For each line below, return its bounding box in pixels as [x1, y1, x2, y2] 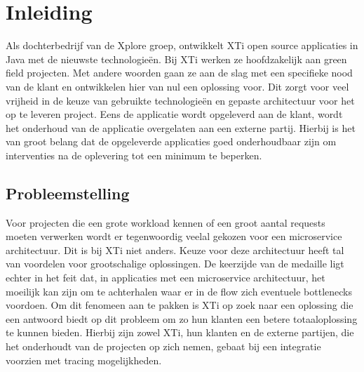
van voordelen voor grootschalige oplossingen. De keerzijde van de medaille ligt [6, 256, 344, 271]
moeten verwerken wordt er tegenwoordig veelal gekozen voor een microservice [6, 229, 342, 244]
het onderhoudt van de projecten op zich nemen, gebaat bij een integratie [6, 339, 321, 354]
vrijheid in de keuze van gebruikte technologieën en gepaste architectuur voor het [6, 93, 355, 107]
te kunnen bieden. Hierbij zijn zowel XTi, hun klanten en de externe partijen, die [6, 325, 354, 340]
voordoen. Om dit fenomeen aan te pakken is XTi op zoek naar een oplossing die [6, 298, 353, 312]
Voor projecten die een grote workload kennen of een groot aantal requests [6, 215, 325, 230]
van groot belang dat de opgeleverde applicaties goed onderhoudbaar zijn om [6, 134, 337, 149]
